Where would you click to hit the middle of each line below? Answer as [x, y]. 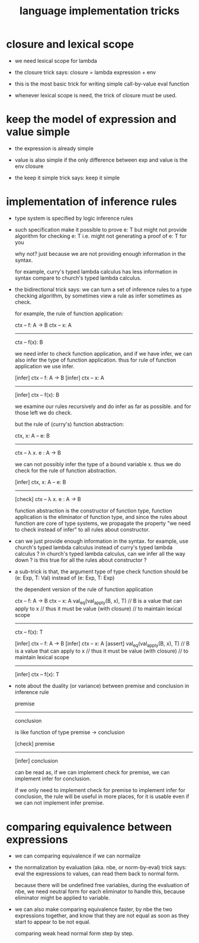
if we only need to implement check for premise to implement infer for [100, 790]
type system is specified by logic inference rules [74, 218]
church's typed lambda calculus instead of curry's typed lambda [94, 547]
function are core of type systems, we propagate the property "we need [103, 523]
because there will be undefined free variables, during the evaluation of [102, 885]
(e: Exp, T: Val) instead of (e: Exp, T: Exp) [65, 578]
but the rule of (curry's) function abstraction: [69, 424]
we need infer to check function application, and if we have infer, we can [103, 353]
